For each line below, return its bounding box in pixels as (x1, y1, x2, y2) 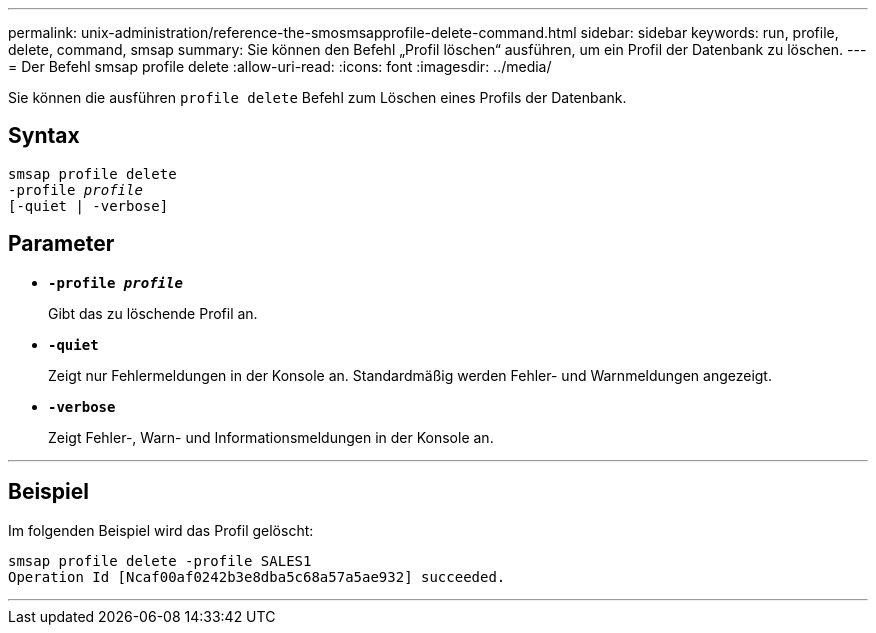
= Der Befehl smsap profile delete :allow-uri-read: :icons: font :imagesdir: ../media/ (8, 58, 552, 75)
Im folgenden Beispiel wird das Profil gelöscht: (8, 521, 314, 539)
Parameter (8, 231, 115, 257)
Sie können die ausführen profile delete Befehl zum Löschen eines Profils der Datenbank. (8, 89, 627, 106)
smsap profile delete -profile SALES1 (8, 552, 312, 569)
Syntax (8, 123, 80, 149)
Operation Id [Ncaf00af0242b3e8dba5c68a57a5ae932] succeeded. (8, 568, 506, 585)
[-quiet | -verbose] (8, 197, 169, 214)
